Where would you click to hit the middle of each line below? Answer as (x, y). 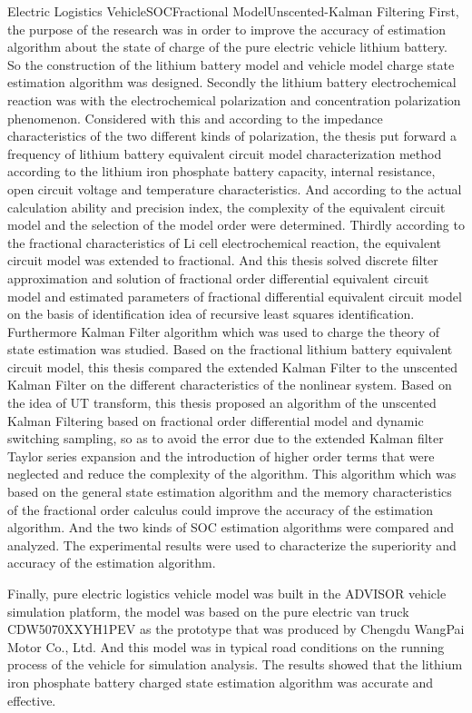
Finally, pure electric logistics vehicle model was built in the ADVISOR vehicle (227, 593)
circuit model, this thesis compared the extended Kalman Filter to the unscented (233, 366)
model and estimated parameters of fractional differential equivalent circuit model (235, 296)
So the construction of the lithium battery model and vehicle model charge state (231, 64)
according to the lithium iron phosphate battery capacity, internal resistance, (221, 171)
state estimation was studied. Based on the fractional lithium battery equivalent (230, 349)
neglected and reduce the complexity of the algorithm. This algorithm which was (232, 474)
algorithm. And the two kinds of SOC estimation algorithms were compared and (231, 527)
